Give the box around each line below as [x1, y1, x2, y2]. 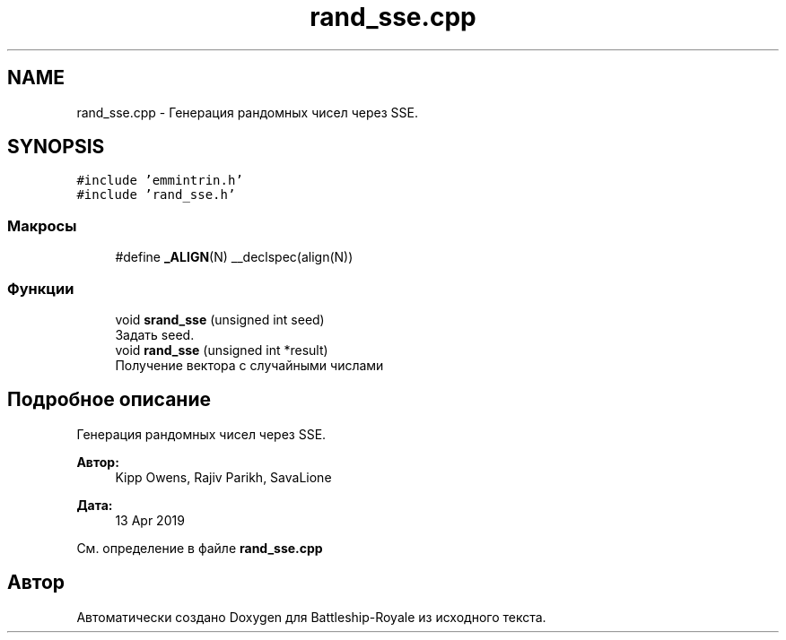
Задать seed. [115, 326, 195, 342]
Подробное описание [7, 388, 211, 411]
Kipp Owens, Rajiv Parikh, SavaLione [115, 469, 332, 485]
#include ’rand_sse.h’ [76, 187, 236, 203]
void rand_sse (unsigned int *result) [115, 342, 328, 358]
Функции [7, 279, 74, 298]
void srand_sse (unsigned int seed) [115, 311, 325, 327]
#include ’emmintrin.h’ [76, 173, 243, 188]
